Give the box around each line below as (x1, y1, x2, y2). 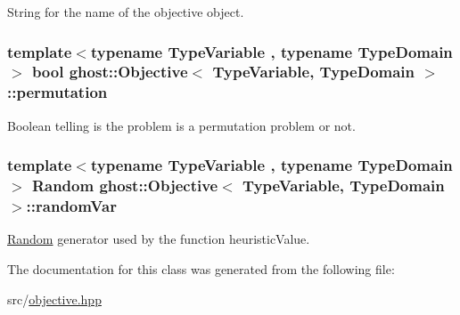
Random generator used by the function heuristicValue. (7, 230, 310, 248)
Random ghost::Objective (31, 174, 218, 197)
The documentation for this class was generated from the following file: (7, 259, 395, 278)
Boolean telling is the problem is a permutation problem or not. (7, 116, 356, 134)
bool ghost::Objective (31, 61, 188, 83)
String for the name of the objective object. (7, 3, 244, 20)
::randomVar (26, 195, 117, 217)
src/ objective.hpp (7, 289, 102, 308)
